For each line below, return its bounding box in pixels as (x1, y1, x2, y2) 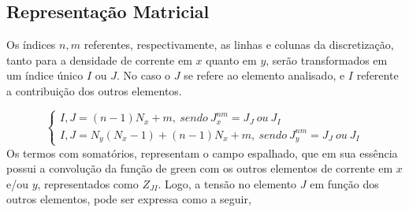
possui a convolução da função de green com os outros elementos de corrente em (6, 160, 393, 177)
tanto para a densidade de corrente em (6, 51, 192, 68)
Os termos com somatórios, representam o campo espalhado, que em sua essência (6, 144, 398, 161)
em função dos (310, 175, 379, 192)
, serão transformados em (266, 51, 388, 68)
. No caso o (116, 67, 171, 84)
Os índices (6, 36, 56, 53)
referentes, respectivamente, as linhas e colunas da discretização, (84, 36, 394, 53)
